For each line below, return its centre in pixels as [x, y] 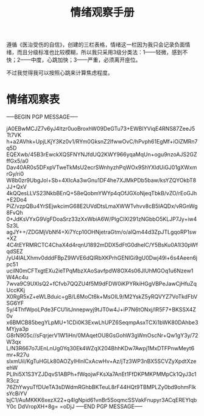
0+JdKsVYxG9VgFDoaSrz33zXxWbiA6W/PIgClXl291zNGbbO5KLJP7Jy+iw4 [102, 219]
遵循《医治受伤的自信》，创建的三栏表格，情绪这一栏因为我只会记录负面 [96, 45]
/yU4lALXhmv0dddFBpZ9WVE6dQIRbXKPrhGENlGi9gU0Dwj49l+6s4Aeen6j [102, 258]
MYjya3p [18, 329]
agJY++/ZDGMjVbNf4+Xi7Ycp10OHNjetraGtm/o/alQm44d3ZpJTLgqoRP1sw [101, 232]
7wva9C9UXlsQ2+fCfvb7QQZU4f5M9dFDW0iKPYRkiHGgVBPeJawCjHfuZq [101, 284]
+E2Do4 [17, 200]
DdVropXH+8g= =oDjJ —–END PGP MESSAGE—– [80, 407]
